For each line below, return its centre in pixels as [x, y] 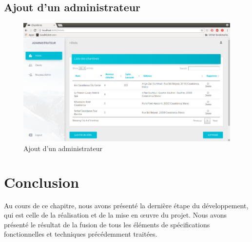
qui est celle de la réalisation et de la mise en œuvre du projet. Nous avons [116, 215]
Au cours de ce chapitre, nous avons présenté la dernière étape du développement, [126, 205]
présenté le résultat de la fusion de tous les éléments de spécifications [107, 224]
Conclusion [42, 182]
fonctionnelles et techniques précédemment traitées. [81, 234]
